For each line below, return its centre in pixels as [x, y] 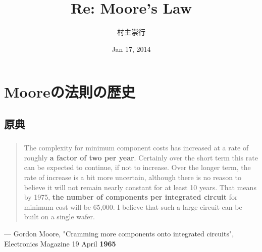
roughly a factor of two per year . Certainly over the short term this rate [141, 157]
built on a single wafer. [59, 217]
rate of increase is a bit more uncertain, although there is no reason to [133, 177]
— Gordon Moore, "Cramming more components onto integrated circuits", [119, 233]
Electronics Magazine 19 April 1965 [60, 243]
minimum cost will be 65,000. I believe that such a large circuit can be [133, 206]
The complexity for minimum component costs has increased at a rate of [136, 148]
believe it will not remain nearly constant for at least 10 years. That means [140, 187]
